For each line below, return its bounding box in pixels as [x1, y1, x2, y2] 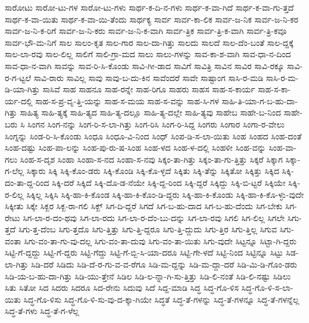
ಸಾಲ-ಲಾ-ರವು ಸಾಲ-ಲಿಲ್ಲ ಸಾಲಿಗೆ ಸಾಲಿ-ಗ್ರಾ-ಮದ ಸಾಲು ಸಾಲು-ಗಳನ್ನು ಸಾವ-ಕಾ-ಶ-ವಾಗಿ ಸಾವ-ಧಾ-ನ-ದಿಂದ [5, 48, 291, 60]
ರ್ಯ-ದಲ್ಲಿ [5, 94, 33, 107]
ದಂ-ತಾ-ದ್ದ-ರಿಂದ [5, 176, 49, 188]
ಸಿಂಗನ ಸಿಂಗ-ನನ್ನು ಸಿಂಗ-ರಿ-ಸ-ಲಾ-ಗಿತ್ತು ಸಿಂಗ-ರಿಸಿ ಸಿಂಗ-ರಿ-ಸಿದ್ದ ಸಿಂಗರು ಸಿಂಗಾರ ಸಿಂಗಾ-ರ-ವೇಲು [27, 117, 285, 130]
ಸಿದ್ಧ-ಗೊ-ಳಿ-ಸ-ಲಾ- [241, 281, 294, 294]
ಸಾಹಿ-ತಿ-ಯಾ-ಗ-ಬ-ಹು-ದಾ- [221, 94, 298, 107]
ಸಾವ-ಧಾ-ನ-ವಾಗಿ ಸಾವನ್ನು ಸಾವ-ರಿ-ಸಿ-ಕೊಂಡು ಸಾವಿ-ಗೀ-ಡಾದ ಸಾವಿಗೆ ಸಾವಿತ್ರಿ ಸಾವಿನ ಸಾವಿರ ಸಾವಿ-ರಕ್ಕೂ [5, 59, 285, 72]
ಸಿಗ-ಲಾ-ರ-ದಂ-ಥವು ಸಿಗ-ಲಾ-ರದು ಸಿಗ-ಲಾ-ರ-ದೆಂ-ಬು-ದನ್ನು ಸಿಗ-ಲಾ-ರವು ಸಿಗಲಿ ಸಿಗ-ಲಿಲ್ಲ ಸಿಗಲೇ [23, 211, 285, 223]
